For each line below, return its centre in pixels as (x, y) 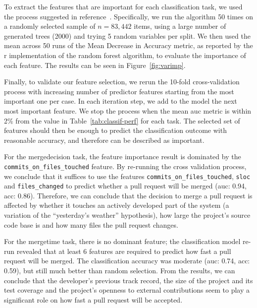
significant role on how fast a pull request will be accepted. (93, 299)
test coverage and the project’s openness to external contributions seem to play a (127, 290)
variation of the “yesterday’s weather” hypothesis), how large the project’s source (127, 215)
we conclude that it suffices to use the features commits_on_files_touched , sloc (127, 176)
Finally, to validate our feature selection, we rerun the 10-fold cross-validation (122, 82)
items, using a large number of (180, 26)
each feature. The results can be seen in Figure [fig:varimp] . (95, 65)
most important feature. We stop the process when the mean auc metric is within (128, 110)
